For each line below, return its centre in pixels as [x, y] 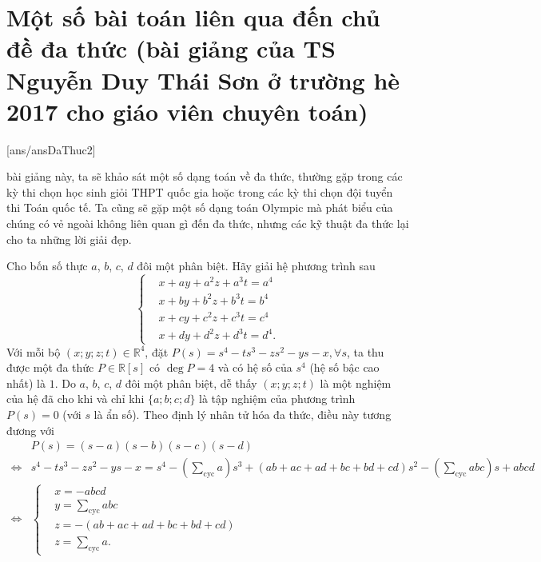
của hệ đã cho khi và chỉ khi [76, 399]
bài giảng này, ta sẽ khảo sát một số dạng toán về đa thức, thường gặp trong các [205, 176]
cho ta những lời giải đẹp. [69, 239]
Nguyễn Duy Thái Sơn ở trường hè [203, 80]
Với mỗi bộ [34, 351]
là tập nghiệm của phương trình [277, 399]
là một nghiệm [356, 383]
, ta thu [365, 351]
